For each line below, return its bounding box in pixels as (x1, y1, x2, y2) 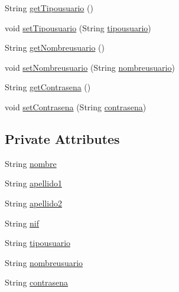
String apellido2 (5, 196, 62, 209)
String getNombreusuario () (5, 41, 105, 54)
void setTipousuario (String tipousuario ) (5, 21, 151, 34)
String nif (5, 216, 40, 229)
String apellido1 (5, 177, 62, 189)
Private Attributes (5, 129, 120, 147)
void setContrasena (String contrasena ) (5, 100, 147, 113)
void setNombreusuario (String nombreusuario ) (5, 61, 175, 73)
